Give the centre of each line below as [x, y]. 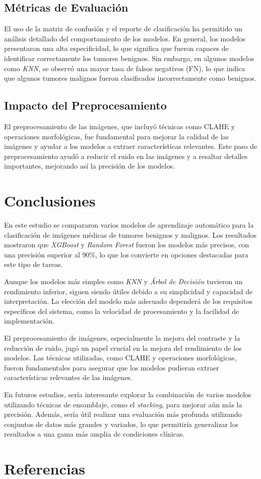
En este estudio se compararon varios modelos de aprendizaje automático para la [129, 225]
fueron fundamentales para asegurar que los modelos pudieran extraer [112, 367]
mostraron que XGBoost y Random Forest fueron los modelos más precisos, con [127, 245]
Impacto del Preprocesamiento [85, 105]
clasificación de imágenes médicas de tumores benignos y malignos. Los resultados [130, 234]
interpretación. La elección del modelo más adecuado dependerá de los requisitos [128, 301]
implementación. [29, 321]
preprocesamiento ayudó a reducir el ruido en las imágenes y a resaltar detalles [126, 156]
